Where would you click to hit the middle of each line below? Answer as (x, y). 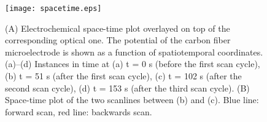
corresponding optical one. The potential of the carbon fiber (118, 40)
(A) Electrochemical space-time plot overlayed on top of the (118, 28)
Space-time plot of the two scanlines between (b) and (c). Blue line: (132, 100)
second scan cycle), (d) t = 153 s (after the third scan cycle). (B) (127, 88)
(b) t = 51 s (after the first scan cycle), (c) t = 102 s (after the (123, 76)
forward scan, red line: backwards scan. (79, 111)
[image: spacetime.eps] (53, 9)
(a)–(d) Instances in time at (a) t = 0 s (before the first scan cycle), (133, 64)
